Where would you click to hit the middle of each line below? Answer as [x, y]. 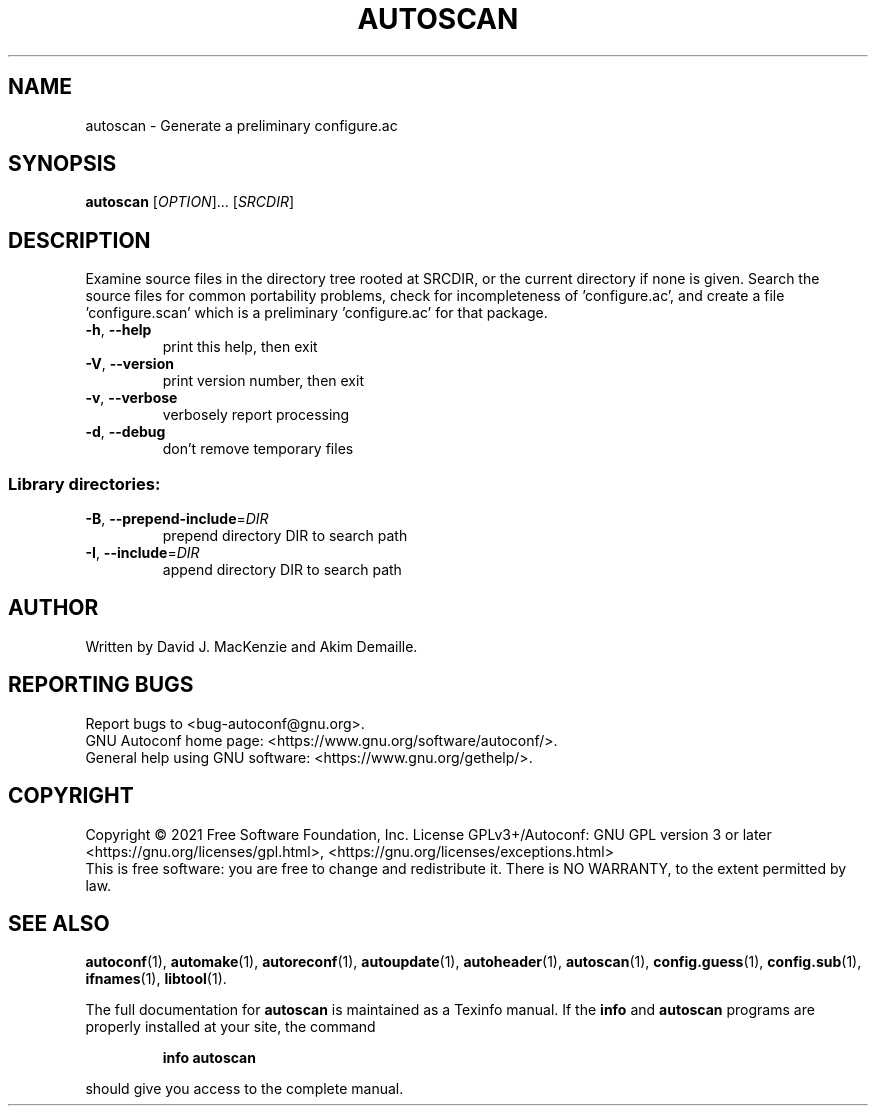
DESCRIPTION [79, 240]
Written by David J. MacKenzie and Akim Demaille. [251, 646]
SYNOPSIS [62, 164]
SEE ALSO [59, 923]
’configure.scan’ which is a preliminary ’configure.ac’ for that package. [316, 313]
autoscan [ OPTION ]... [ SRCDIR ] [190, 202]
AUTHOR [53, 608]
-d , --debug [125, 432]
